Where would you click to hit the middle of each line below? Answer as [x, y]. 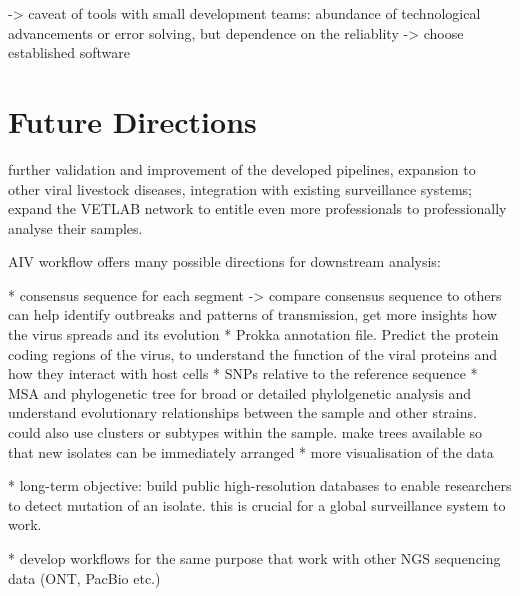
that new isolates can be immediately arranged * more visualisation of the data [251, 451]
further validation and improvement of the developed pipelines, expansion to [242, 168]
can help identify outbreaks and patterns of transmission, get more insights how [252, 314]
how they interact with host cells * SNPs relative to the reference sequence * [243, 373]
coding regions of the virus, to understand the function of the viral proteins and [253, 353]
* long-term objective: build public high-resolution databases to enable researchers [260, 485]
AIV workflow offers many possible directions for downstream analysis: [224, 261]
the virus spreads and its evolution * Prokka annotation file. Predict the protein [253, 334]
